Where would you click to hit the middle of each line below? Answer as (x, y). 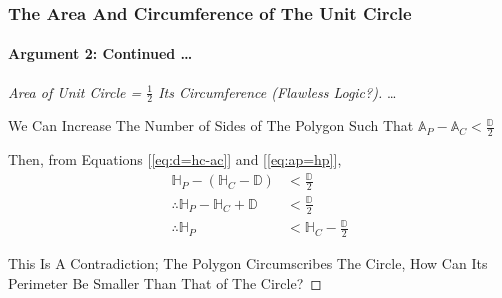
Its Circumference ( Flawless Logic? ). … (277, 91)
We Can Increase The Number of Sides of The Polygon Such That (211, 125)
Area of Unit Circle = (75, 91)
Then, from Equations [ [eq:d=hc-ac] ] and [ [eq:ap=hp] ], (175, 159)
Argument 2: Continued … (100, 53)
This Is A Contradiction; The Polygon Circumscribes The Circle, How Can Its (248, 263)
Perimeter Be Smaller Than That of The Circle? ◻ (165, 282)
